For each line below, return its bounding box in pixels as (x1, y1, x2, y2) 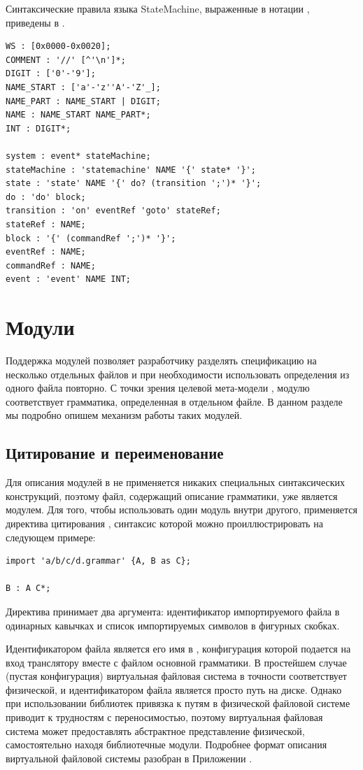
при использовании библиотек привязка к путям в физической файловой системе (6, 696, 350, 711)
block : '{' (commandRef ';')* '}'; (6, 233, 176, 243)
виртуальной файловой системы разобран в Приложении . (6, 750, 252, 765)
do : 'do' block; (6, 192, 86, 202)
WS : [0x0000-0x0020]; (6, 41, 111, 52)
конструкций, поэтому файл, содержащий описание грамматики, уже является (6, 488, 338, 503)
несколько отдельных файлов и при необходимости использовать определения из (6, 366, 350, 381)
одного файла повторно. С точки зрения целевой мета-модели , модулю (6, 380, 310, 395)
